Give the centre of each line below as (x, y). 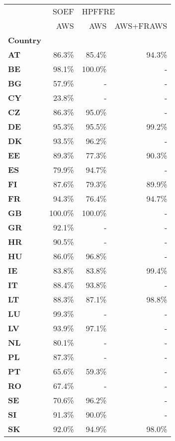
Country (25, 40)
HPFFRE (98, 11)
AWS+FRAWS (141, 26)
